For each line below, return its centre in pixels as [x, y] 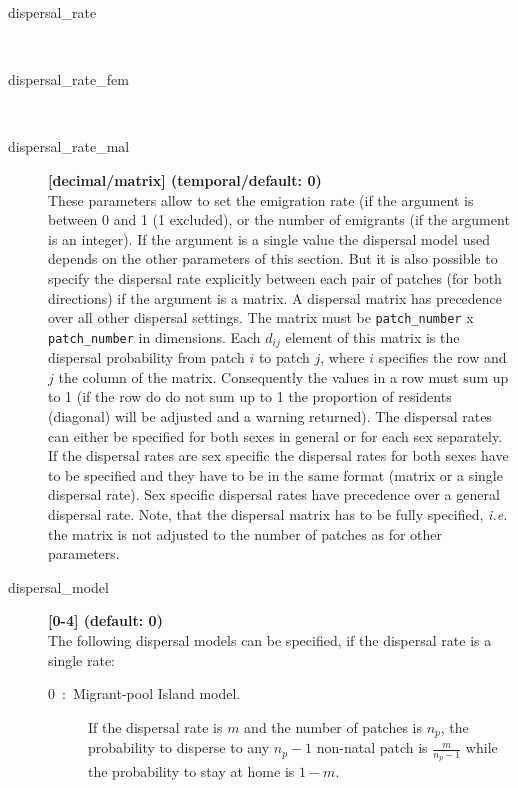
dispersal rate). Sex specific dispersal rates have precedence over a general [274, 494]
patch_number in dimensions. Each [154, 336]
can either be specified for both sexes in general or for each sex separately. [275, 435]
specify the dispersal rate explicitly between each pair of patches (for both [275, 277]
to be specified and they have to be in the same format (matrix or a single [275, 474]
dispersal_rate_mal [69, 146]
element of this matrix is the [372, 336]
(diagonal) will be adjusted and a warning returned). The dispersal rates [270, 416]
